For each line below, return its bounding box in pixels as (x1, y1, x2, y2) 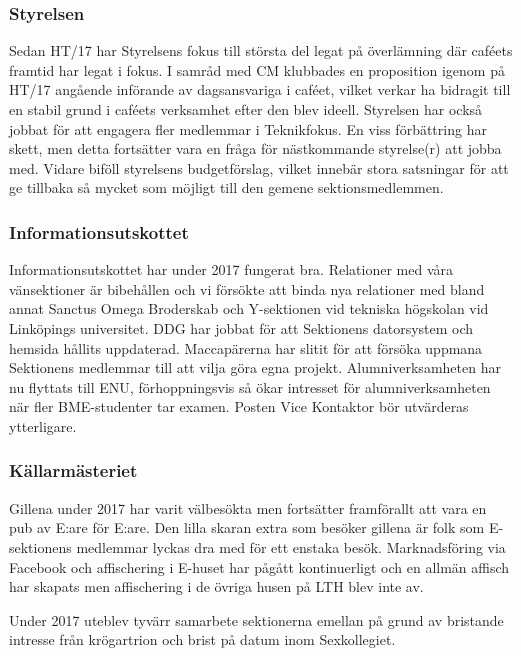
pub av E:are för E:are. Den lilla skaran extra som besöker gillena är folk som (9, 517, 485, 538)
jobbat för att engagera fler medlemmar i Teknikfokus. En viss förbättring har (9, 118, 487, 139)
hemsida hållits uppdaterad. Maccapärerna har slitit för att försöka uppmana (9, 337, 483, 358)
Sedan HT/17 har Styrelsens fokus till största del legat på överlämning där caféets (9, 40, 513, 61)
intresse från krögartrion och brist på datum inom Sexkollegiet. (9, 629, 396, 650)
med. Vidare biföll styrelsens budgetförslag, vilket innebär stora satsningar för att (9, 157, 509, 178)
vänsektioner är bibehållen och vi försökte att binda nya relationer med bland (9, 278, 485, 299)
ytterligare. (9, 415, 77, 436)
